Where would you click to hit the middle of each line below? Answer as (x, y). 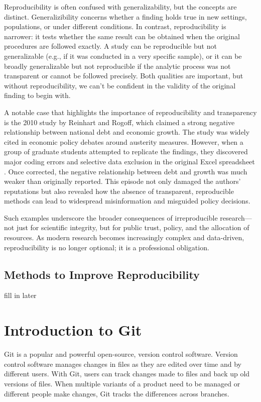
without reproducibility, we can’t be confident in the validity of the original (120, 85)
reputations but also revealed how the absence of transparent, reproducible (119, 191)
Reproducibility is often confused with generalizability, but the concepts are (120, 7)
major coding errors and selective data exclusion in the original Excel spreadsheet (129, 161)
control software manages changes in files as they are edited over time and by (123, 364)
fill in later (20, 295)
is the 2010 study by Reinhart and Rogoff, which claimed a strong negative (119, 122)
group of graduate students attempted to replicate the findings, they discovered (126, 152)
